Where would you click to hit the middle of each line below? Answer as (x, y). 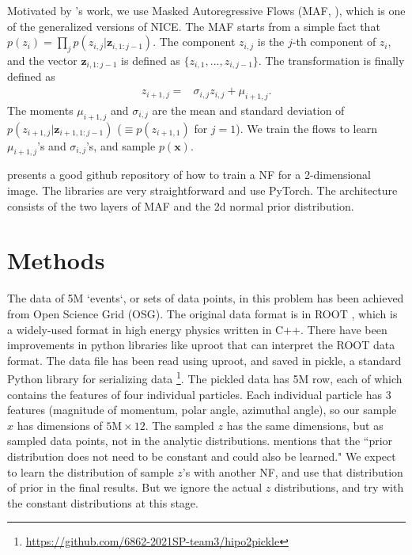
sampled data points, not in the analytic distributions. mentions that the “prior (200, 441)
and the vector (42, 60)
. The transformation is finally (331, 60)
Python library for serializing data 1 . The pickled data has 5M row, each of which (205, 377)
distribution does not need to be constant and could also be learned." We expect (202, 456)
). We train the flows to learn (306, 128)
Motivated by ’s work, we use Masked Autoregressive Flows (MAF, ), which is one (206, 10)
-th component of (334, 42)
